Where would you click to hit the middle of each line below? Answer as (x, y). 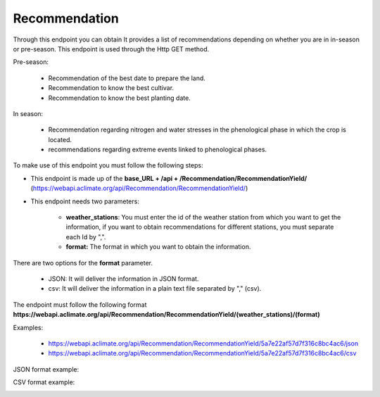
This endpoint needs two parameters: (85, 201)
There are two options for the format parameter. (83, 263)
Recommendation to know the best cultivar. (111, 88)
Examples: (28, 327)
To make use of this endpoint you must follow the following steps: (108, 165)
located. (60, 139)
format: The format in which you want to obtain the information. (158, 247)
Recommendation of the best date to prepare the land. (127, 78)
